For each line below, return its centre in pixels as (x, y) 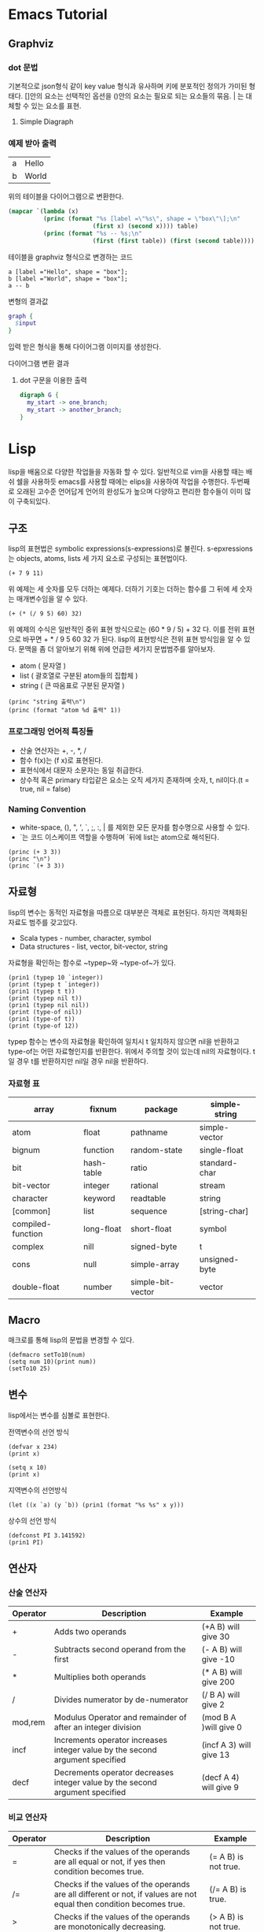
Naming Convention (47, 809)
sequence (149, 1211)
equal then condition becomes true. (119, 1904)
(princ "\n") (29, 859)
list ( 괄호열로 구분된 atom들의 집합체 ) (79, 676)
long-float (103, 1229)
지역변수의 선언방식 (38, 1490)
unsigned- (219, 1260)
